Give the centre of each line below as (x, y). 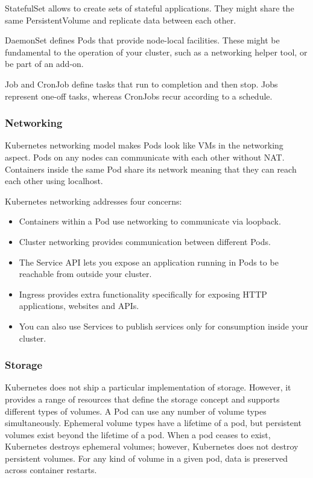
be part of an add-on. (44, 64)
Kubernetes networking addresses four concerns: (93, 201)
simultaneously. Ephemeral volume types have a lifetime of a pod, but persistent (153, 423)
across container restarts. (51, 470)
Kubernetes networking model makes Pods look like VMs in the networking (144, 145)
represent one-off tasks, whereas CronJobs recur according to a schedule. (139, 96)
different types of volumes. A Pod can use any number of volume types (136, 411)
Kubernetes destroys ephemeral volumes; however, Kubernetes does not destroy (152, 446)
